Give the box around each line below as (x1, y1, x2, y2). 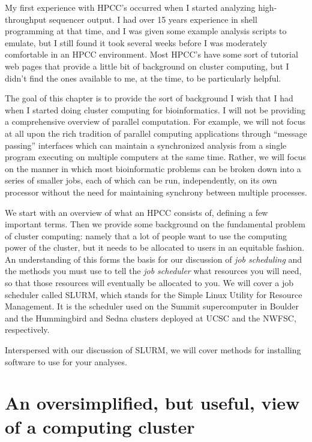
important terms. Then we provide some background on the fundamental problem (5, 218, 305, 230)
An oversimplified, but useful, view (5, 390, 300, 415)
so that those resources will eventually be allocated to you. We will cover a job (5, 276, 294, 289)
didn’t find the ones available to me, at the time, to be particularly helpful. (5, 71, 281, 84)
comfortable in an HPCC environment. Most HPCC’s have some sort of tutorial (5, 48, 298, 61)
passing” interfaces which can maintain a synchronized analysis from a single (5, 139, 287, 151)
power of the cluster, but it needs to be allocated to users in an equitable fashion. (5, 241, 305, 254)
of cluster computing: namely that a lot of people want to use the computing (5, 229, 287, 242)
